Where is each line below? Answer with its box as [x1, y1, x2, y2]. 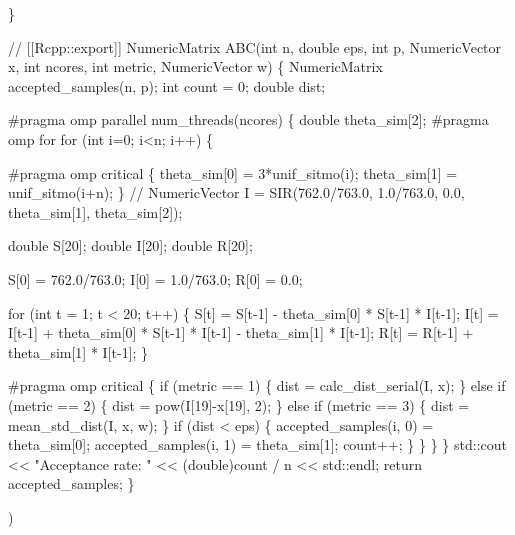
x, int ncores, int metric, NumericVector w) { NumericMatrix [8, 56, 383, 77]
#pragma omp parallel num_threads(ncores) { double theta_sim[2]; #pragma [8, 109, 489, 130]
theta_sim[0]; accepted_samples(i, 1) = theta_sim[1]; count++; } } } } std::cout [8, 434, 507, 455]
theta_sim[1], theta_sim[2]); [8, 201, 183, 222]
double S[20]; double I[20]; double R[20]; [8, 235, 253, 256]
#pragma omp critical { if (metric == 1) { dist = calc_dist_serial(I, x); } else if [8, 375, 506, 396]
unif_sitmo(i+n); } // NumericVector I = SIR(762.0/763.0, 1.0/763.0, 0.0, [8, 182, 465, 203]
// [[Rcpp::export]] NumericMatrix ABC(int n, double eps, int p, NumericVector [8, 36, 502, 57]
